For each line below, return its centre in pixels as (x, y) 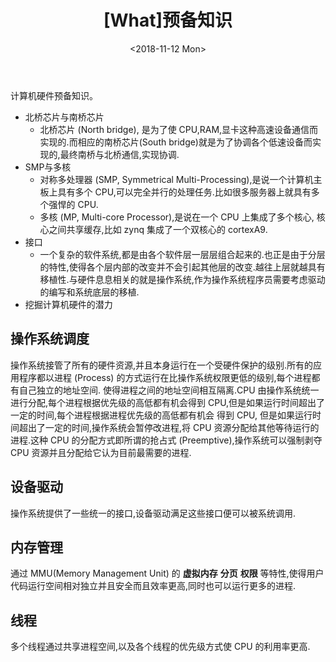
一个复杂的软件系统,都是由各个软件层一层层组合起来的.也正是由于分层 (182, 254)
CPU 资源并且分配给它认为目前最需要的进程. (101, 452)
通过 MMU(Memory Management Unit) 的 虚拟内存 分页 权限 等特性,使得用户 (167, 573)
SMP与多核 (48, 167)
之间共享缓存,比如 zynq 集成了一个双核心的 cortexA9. (158, 229)
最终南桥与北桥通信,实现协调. (119, 154)
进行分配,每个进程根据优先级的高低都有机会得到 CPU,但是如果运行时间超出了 (168, 402)
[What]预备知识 (168, 20)
